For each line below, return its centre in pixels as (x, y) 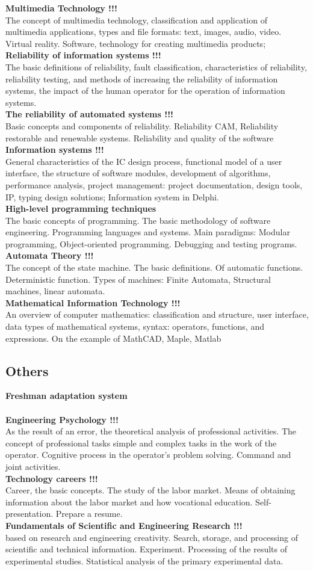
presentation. (29, 514)
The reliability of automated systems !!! (89, 114)
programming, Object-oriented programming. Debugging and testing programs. (151, 243)
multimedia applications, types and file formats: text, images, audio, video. (144, 32)
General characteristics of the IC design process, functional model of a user (144, 161)
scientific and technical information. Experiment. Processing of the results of (147, 549)
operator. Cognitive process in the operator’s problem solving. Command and (148, 455)
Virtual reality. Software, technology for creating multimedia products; (136, 43)
